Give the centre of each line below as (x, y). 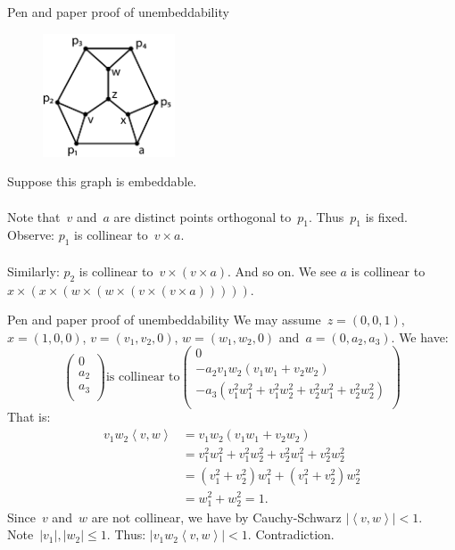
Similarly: (33, 271)
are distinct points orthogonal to (203, 216)
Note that (34, 216)
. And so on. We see (282, 271)
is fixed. (386, 216)
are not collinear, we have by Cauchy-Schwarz (216, 517)
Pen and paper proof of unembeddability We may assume (164, 320)
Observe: (31, 235)
